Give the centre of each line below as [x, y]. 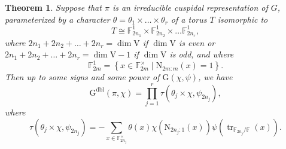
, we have [215, 77]
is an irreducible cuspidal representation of [190, 7]
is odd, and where [202, 54]
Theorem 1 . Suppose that [53, 7]
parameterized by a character [57, 19]
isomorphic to [243, 19]
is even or [197, 42]
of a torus [189, 19]
